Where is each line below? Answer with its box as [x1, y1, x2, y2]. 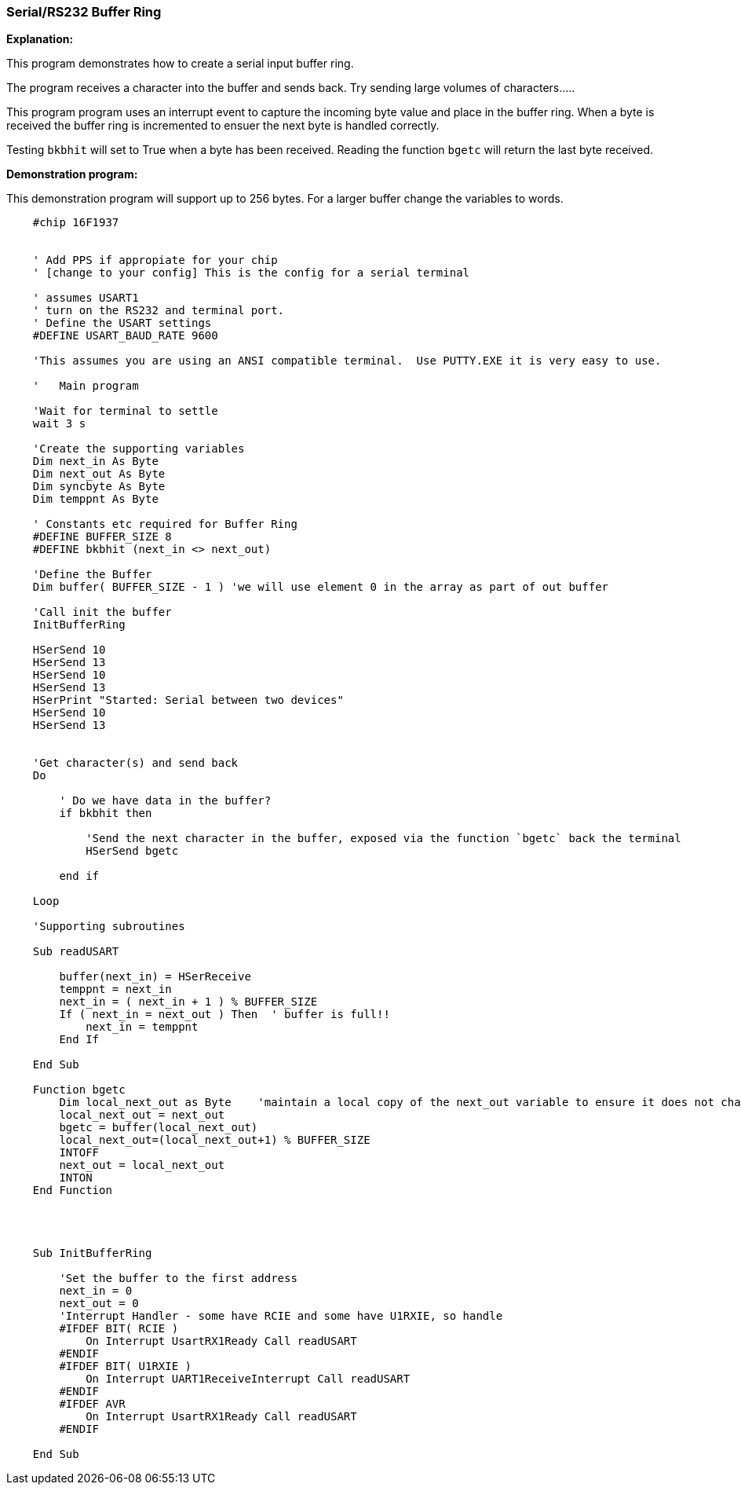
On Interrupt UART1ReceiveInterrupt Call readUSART [86, 1372, 411, 1386]
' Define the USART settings [32, 317, 212, 330]
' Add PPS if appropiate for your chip [32, 254, 278, 267]
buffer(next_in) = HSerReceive [59, 970, 251, 984]
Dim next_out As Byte [32, 467, 166, 481]
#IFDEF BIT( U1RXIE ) [59, 1360, 192, 1373]
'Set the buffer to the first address [59, 1272, 297, 1285]
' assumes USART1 [32, 291, 139, 305]
